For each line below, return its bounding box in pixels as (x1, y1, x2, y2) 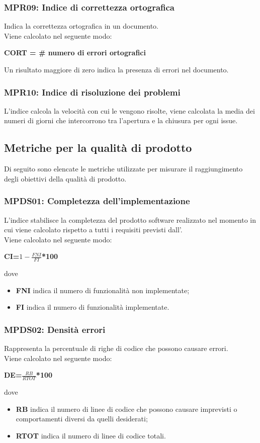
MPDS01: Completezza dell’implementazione (4, 195, 190, 207)
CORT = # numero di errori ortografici (4, 47, 146, 58)
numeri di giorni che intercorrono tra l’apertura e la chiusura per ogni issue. (4, 115, 238, 126)
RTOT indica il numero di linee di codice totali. (16, 430, 166, 441)
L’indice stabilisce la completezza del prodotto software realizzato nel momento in (4, 214, 256, 225)
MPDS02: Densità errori (4, 323, 106, 335)
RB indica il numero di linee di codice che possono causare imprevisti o (16, 403, 237, 414)
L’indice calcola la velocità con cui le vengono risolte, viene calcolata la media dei (4, 105, 255, 116)
